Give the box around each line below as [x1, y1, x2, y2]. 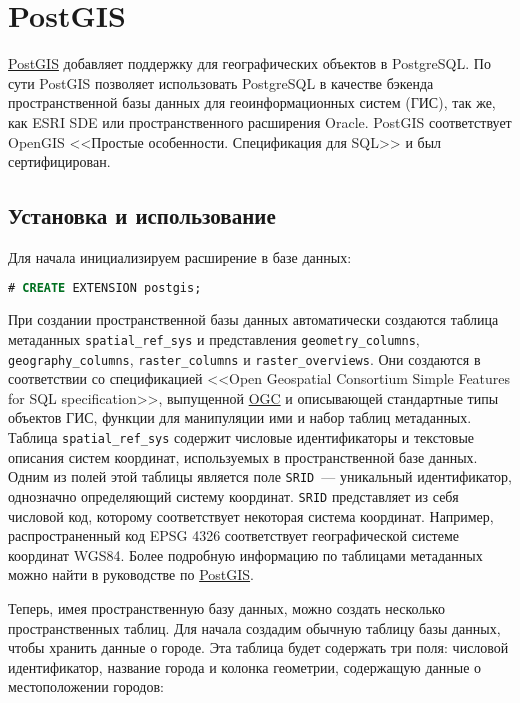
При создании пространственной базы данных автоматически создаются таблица [8, 309, 499, 330]
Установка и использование [8, 200, 276, 231]
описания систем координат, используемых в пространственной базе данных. [8, 446, 478, 467]
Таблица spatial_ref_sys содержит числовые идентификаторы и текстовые [8, 427, 475, 448]
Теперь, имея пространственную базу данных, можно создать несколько [8, 597, 445, 618]
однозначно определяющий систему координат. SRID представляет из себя [8, 485, 459, 506]
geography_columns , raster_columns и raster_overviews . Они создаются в [8, 348, 481, 369]
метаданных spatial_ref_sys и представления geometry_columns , [8, 328, 420, 349]
